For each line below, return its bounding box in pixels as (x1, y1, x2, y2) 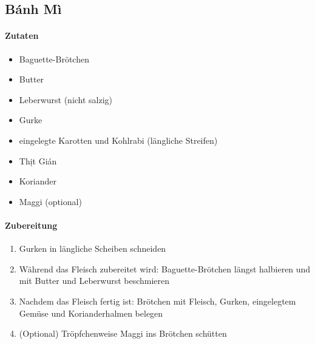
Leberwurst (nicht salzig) (19, 93, 113, 106)
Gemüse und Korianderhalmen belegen (19, 306, 163, 319)
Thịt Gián (19, 154, 57, 167)
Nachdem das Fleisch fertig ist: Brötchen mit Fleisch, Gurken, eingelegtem (19, 294, 296, 307)
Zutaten (5, 29, 39, 42)
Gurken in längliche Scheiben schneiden (19, 242, 166, 255)
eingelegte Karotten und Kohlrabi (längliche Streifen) (19, 133, 218, 146)
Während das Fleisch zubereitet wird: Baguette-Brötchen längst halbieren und (19, 262, 311, 275)
